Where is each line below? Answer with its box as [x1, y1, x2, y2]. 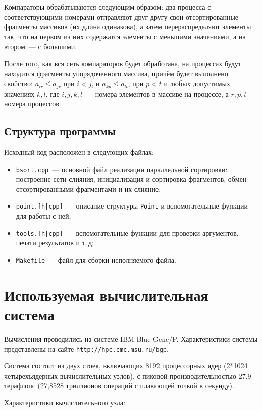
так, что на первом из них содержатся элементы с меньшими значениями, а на [4, 31, 246, 42]
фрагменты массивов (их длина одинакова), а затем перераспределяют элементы [4, 21, 251, 32]
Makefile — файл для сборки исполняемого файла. [16, 254, 176, 265]
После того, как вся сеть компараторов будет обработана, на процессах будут [4, 58, 241, 68]
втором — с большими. [4, 41, 77, 52]
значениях [4, 88, 35, 99]
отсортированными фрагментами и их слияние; [16, 183, 161, 194]
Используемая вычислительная [4, 284, 208, 305]
